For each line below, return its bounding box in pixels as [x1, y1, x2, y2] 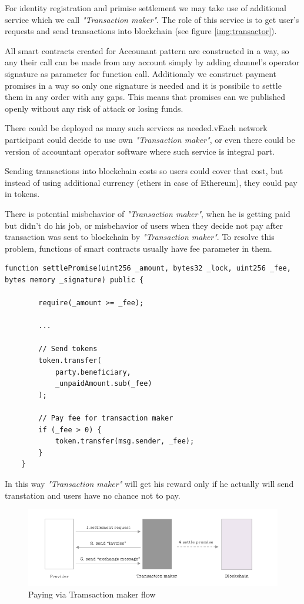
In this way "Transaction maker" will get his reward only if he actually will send [5, 477, 294, 489]
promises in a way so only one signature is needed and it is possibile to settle [5, 79, 282, 91]
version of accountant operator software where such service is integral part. [5, 145, 275, 157]
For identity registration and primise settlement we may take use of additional [5, 2, 286, 14]
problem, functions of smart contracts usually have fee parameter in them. [5, 242, 272, 254]
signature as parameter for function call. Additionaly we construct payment [5, 67, 277, 79]
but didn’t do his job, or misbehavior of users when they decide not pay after [5, 219, 283, 231]
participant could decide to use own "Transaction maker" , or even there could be [5, 133, 295, 145]
